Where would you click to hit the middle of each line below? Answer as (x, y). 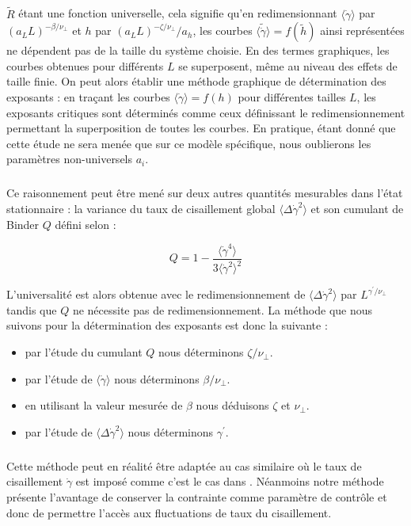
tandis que (32, 309)
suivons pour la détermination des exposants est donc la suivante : (167, 325)
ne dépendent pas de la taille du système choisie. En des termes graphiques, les (198, 50)
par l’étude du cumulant (84, 352)
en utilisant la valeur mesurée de (104, 405)
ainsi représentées (362, 30)
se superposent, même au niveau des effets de (288, 65)
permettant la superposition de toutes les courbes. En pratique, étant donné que (201, 128)
